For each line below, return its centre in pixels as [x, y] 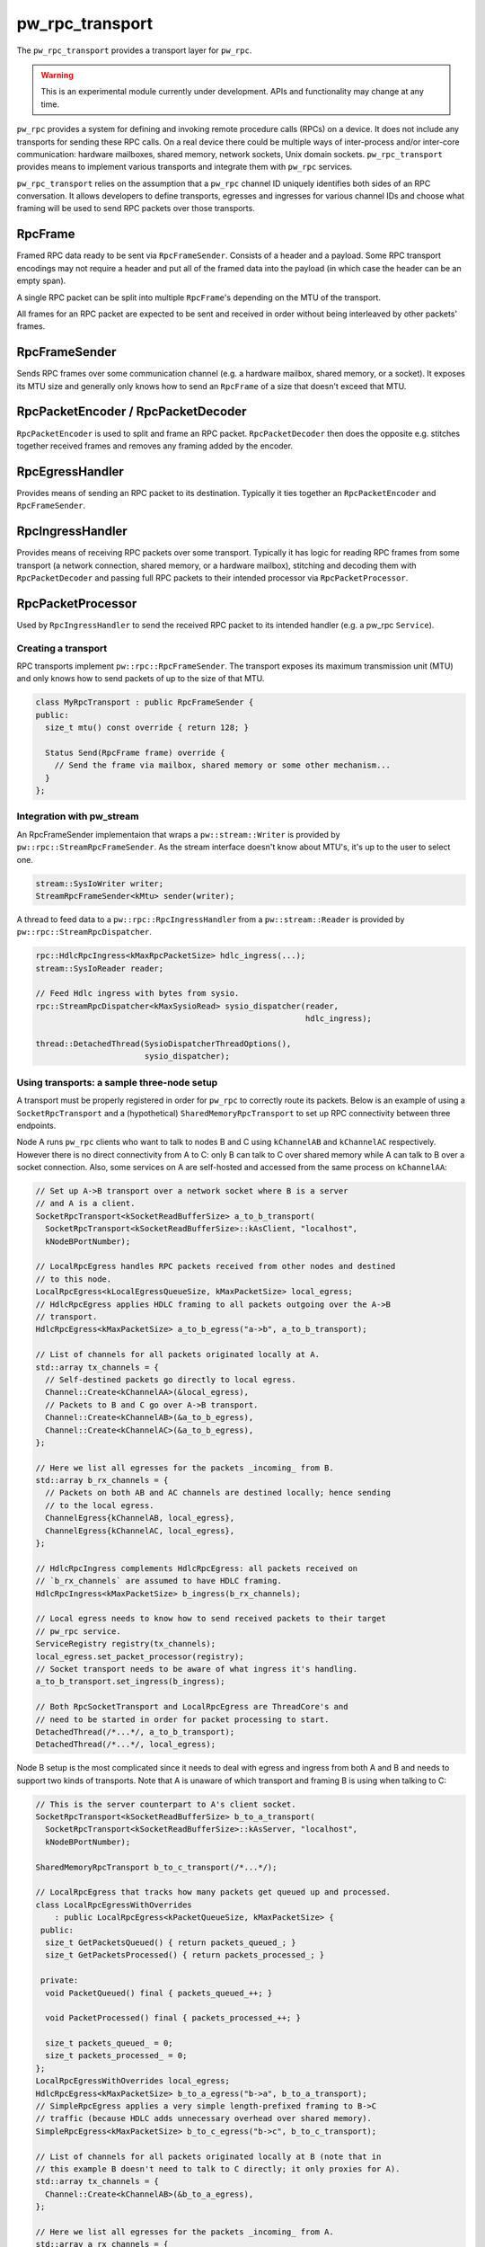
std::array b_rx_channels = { [102, 1480]
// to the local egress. [100, 1505]
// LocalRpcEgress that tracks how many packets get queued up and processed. [213, 1892]
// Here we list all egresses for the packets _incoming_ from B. [185, 1468]
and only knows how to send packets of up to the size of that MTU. [141, 679]
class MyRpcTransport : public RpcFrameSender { [145, 702]
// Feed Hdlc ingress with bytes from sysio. [137, 994]
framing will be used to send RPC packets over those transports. [136, 209]
